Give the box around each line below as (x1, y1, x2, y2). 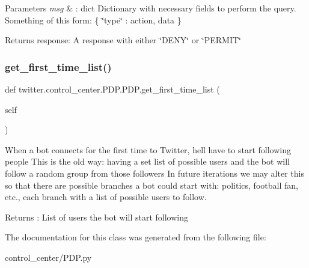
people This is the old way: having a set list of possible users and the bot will (5, 155, 290, 168)
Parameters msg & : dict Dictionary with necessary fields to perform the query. (5, 2, 296, 14)
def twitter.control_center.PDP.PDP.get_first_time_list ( (5, 83, 220, 95)
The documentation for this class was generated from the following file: (5, 231, 266, 243)
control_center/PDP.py (5, 251, 92, 263)
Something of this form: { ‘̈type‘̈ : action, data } (5, 13, 182, 26)
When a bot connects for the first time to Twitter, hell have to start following (5, 143, 291, 156)
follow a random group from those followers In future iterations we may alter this (5, 166, 304, 179)
